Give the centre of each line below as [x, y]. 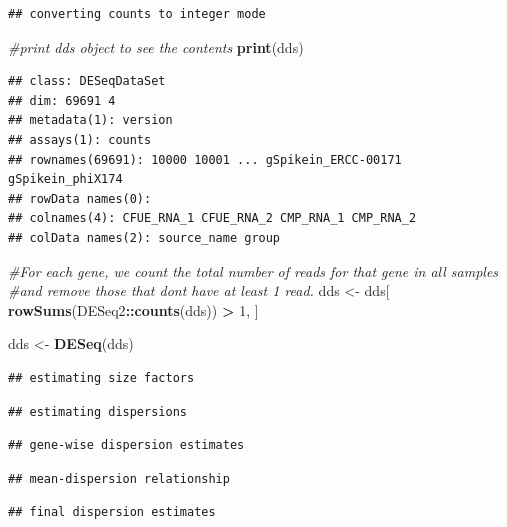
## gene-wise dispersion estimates [126, 445]
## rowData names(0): [80, 198]
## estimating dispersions [97, 411]
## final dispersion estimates [112, 512]
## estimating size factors [101, 377]
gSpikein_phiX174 [65, 179]
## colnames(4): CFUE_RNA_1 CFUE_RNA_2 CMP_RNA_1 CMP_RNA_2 [212, 218]
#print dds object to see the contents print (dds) [156, 46]
